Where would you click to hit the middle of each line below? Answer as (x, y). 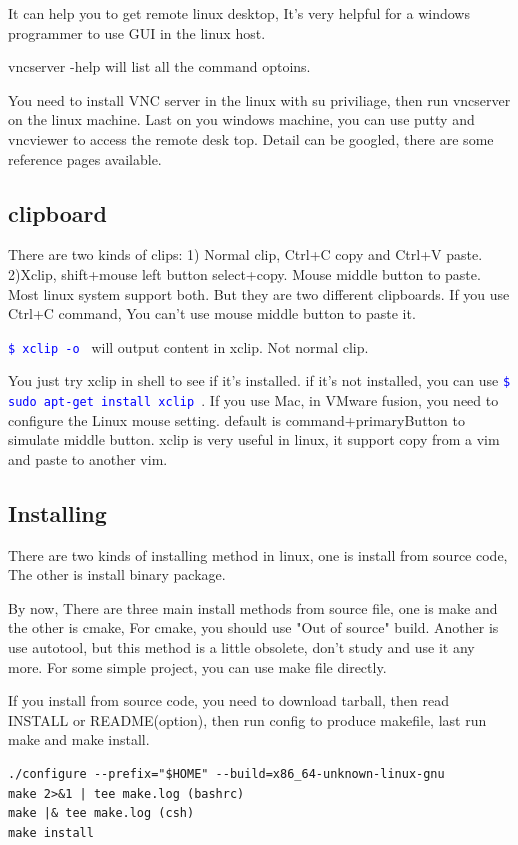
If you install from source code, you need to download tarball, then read (228, 700)
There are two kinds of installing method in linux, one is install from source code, (258, 554)
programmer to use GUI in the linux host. (137, 32)
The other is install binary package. (117, 574)
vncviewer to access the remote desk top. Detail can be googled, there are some (251, 138)
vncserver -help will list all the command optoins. (159, 66)
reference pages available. (85, 158)
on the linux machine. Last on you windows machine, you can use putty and (241, 119)
